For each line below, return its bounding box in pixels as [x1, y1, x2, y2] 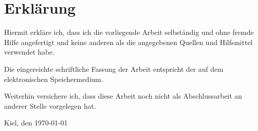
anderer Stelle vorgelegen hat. [4, 100, 96, 111]
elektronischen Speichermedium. [4, 73, 103, 84]
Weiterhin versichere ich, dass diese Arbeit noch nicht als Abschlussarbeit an [4, 91, 242, 101]
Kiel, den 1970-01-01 [4, 117, 68, 128]
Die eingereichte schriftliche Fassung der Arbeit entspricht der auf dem [4, 63, 224, 74]
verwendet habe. [4, 47, 55, 57]
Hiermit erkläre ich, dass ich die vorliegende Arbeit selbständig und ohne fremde [4, 27, 254, 37]
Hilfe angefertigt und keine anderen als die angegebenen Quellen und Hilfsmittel [4, 36, 253, 47]
